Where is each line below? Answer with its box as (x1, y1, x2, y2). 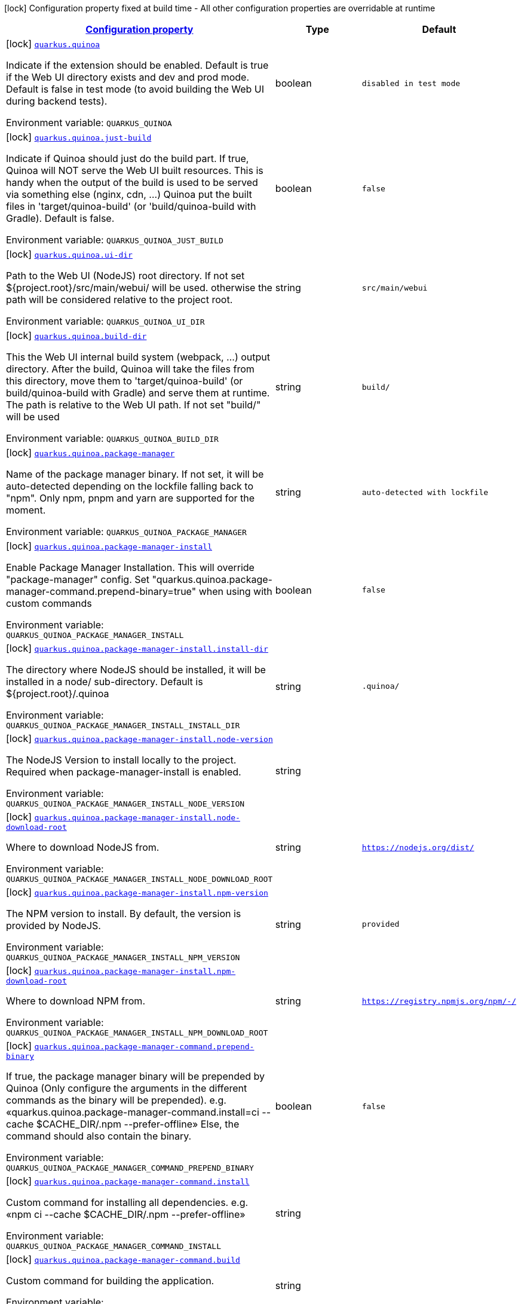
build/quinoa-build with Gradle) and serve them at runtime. (6, 387, 270, 399)
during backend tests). (6, 95, 108, 107)
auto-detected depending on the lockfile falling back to (6, 480, 254, 492)
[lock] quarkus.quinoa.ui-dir (6, 248, 133, 260)
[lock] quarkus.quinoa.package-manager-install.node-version (6, 732, 273, 744)
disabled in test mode (361, 78, 461, 88)
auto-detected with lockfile (361, 487, 489, 497)
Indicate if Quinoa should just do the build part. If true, (6, 152, 249, 164)
